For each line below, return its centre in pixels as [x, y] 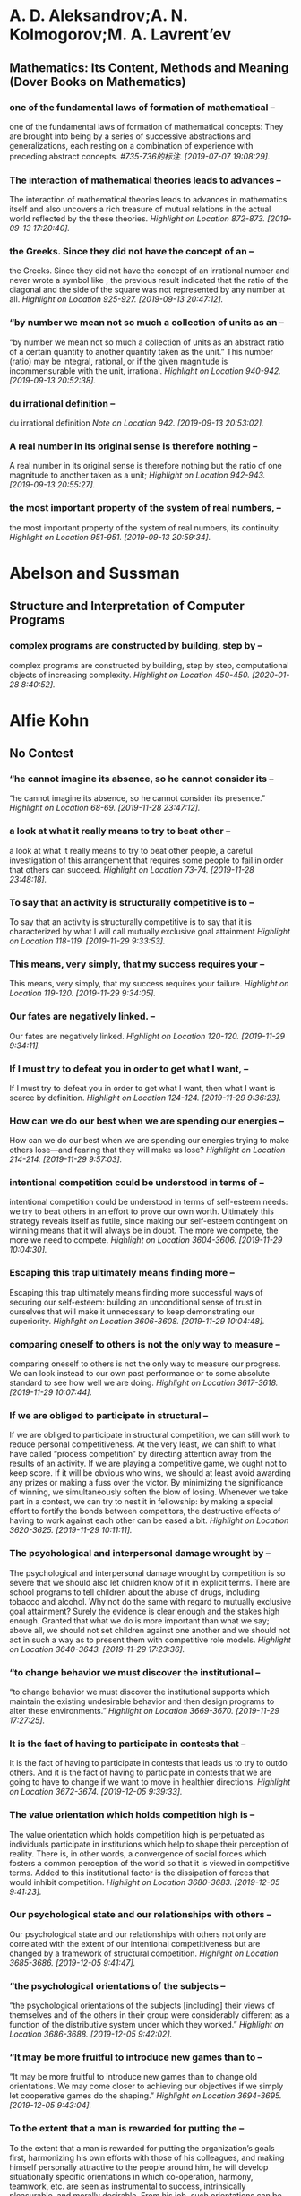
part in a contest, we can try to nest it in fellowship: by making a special [141, 1502]
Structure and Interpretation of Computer [127, 606]
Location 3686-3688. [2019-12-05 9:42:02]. [91, 2034]
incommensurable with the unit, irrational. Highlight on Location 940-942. [146, 370]
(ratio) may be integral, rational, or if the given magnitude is [119, 361]
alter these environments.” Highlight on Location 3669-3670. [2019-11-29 [145, 1710]
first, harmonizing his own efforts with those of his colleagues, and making [147, 2157]
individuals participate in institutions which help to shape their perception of [149, 1844]
